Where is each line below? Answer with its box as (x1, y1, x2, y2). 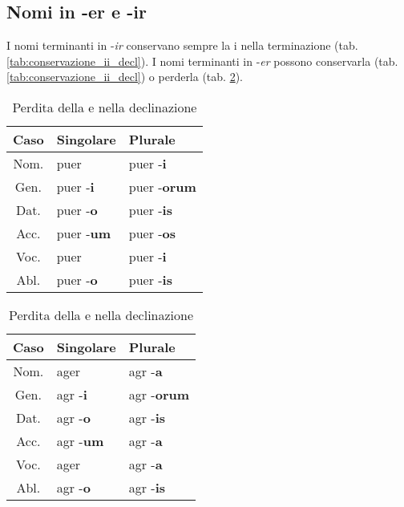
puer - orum (128, 176, 196, 196)
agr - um (56, 431, 104, 450)
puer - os (128, 223, 176, 242)
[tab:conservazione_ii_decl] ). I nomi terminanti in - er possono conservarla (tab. (6, 52, 398, 69)
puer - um (56, 223, 111, 242)
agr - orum (128, 384, 190, 404)
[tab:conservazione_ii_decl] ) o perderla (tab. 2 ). (6, 68, 243, 85)
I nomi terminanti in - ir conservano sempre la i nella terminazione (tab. (6, 37, 358, 54)
